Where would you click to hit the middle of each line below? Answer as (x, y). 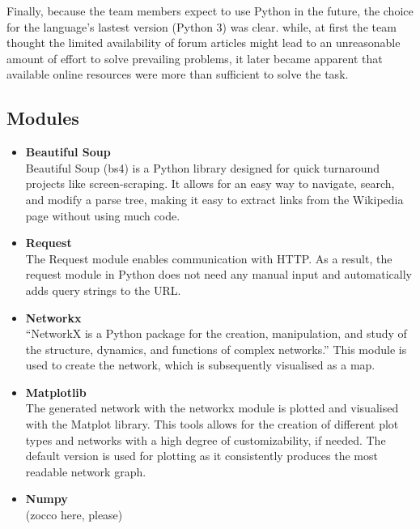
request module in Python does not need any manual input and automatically (219, 274)
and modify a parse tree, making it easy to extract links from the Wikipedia (214, 199)
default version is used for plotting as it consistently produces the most (202, 456)
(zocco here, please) (74, 515)
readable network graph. (86, 471)
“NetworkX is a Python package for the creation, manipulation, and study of (216, 333)
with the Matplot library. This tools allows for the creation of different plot (212, 424)
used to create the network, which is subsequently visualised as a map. (200, 365)
